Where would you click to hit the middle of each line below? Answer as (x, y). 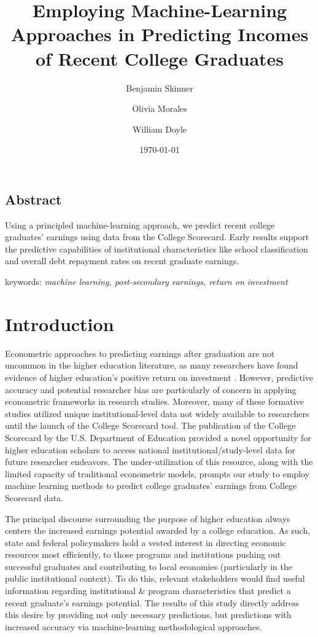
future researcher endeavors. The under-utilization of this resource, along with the (159, 462)
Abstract (33, 199)
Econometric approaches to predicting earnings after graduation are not (140, 353)
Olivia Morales (160, 108)
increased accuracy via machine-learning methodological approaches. (134, 626)
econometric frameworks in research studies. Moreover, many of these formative (154, 401)
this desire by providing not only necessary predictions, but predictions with (148, 615)
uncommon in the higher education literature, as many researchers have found (152, 365)
